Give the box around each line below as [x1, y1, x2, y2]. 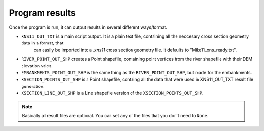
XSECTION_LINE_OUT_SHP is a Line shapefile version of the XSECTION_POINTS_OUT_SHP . [21, 90, 204, 96]
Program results [9, 7, 76, 18]
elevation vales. [21, 63, 53, 68]
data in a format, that [21, 40, 64, 46]
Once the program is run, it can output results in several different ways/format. [9, 24, 167, 30]
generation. [21, 83, 44, 89]
